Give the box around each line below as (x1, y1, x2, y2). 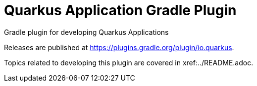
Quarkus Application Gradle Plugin (4, 2, 237, 19)
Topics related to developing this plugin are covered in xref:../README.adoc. (4, 58, 254, 67)
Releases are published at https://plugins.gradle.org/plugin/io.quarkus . (4, 43, 234, 52)
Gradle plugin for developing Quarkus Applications (4, 28, 169, 36)
